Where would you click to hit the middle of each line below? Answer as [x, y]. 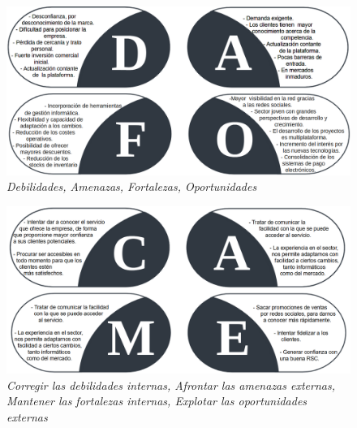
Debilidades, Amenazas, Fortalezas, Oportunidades [132, 186]
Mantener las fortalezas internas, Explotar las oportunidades [157, 401]
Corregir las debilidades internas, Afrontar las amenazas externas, [171, 385]
